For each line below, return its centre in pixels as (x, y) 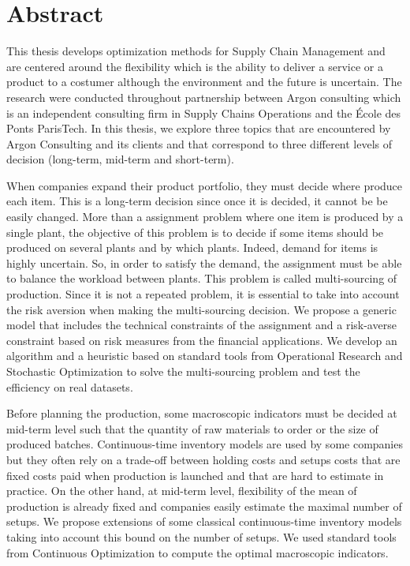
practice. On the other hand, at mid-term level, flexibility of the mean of (182, 491)
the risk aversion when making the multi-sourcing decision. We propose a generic (201, 309)
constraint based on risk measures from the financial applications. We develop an (202, 340)
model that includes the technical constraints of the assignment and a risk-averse (201, 325)
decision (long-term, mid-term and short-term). (120, 159)
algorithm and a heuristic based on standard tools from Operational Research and (205, 356)
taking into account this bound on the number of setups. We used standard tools (201, 536)
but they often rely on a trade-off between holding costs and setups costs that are (203, 459)
